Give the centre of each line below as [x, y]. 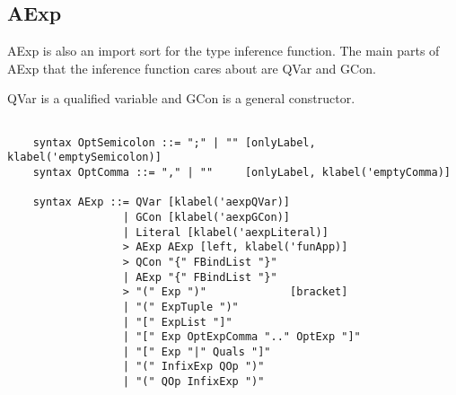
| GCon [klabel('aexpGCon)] [206, 217]
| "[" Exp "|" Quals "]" [197, 351]
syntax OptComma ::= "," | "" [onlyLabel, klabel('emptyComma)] [241, 172]
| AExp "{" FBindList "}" [200, 277]
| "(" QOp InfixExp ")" [193, 382]
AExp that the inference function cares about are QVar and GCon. [192, 68]
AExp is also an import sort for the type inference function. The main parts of [224, 51]
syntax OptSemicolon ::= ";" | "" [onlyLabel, [174, 142]
